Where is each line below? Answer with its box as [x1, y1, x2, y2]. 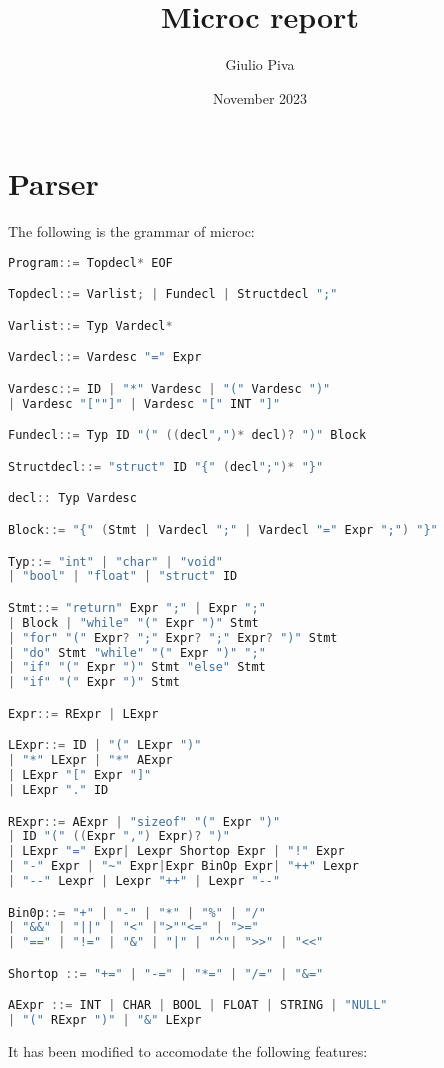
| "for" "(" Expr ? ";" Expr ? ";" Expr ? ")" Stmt [8, 630, 338, 645]
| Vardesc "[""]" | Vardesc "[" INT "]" [8, 396, 281, 411]
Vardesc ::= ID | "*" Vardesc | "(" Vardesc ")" [8, 381, 331, 396]
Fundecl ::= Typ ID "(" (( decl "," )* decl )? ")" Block [8, 428, 367, 443]
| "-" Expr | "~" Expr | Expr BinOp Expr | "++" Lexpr [8, 859, 359, 874]
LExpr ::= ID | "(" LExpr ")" [8, 738, 202, 753]
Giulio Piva [225, 54, 295, 75]
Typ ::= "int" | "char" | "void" [8, 554, 223, 569]
